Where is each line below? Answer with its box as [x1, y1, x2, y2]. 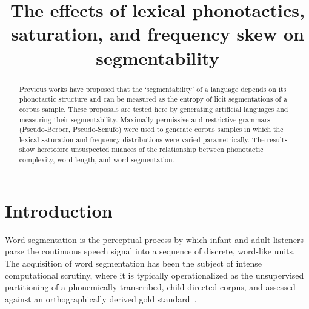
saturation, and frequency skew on [11, 21, 304, 46]
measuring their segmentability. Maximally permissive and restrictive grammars [19, 114, 270, 124]
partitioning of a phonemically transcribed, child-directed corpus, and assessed [5, 281, 296, 293]
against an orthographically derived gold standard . [5, 292, 197, 305]
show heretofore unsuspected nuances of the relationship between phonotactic [19, 144, 264, 154]
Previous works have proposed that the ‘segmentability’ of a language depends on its [19, 84, 287, 94]
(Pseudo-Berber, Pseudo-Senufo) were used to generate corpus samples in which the [19, 124, 284, 135]
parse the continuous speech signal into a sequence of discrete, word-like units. [5, 245, 295, 257]
